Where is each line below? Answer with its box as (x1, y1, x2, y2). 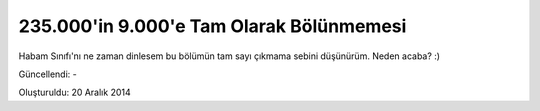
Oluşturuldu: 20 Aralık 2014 (18, 86, 131, 99)
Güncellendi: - (18, 68, 77, 80)
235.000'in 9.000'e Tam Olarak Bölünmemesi (18, 15, 407, 37)
